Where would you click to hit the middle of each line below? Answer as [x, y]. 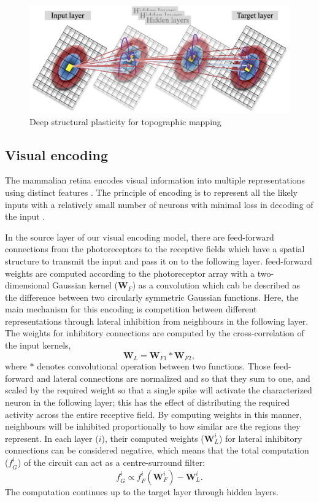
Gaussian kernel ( [85, 285]
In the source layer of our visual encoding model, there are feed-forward [140, 237]
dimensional [27, 285]
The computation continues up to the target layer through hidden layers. [142, 491]
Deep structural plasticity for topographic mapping [125, 121]
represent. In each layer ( [52, 438]
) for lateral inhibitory [260, 438]
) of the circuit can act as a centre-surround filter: [111, 462]
